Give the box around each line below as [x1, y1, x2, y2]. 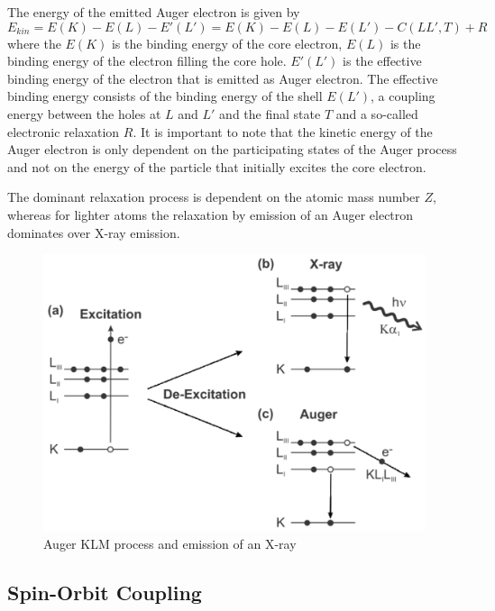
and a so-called [335, 104, 418, 123]
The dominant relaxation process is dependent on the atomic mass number [7, 187, 420, 206]
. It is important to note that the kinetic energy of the [133, 122, 433, 141]
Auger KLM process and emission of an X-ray [43, 534, 297, 553]
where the [7, 33, 61, 52]
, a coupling [371, 87, 435, 105]
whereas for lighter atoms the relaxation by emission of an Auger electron [7, 205, 414, 223]
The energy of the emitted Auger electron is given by [7, 3, 300, 21]
